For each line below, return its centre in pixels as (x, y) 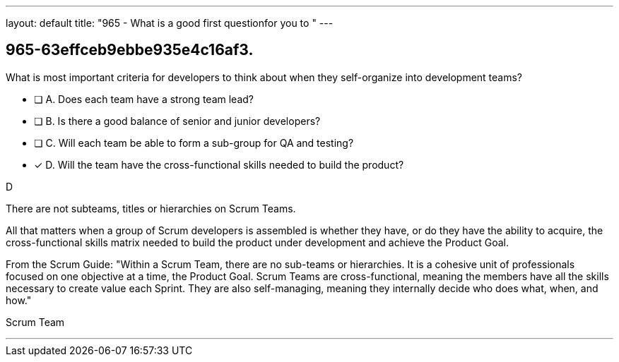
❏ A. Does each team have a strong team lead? (144, 99)
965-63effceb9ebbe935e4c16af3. (130, 50)
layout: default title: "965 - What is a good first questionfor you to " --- (170, 23)
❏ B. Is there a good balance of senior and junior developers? (177, 121)
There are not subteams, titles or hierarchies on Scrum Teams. (151, 208)
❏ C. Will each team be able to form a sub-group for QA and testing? (194, 143)
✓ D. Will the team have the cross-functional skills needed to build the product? (219, 164)
